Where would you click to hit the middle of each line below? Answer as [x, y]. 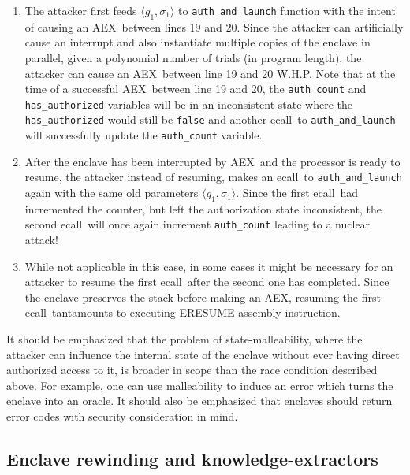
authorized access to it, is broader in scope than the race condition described [192, 370]
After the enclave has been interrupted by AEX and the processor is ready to [212, 161]
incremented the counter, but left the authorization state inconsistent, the [203, 208]
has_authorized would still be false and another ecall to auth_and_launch [210, 119]
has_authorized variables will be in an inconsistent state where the [189, 104]
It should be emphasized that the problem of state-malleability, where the [184, 339]
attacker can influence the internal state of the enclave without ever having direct [203, 354]
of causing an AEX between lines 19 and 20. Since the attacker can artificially [214, 26]
